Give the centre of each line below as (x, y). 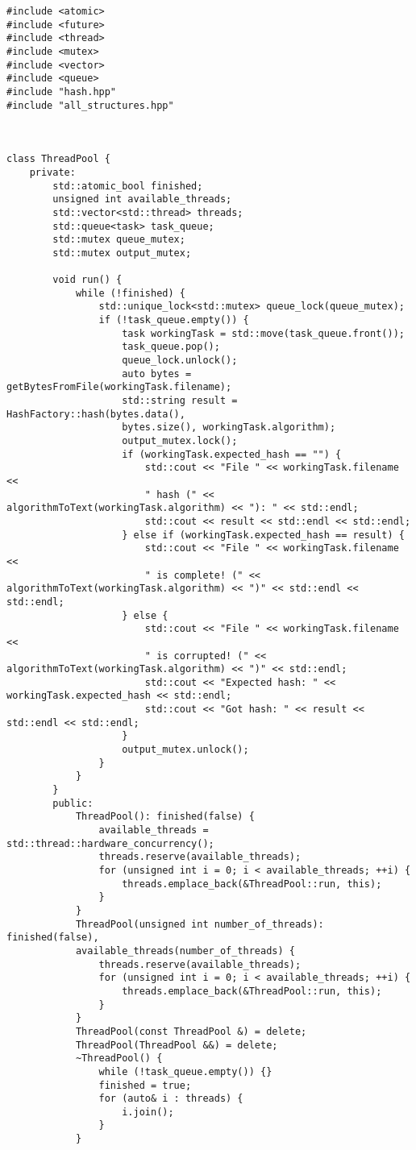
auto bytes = (157, 374)
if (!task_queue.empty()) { (174, 320)
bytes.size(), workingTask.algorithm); (229, 428)
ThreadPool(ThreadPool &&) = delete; (177, 1045)
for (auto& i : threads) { (171, 1099)
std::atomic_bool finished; (128, 186)
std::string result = (180, 401)
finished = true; (145, 1085)
